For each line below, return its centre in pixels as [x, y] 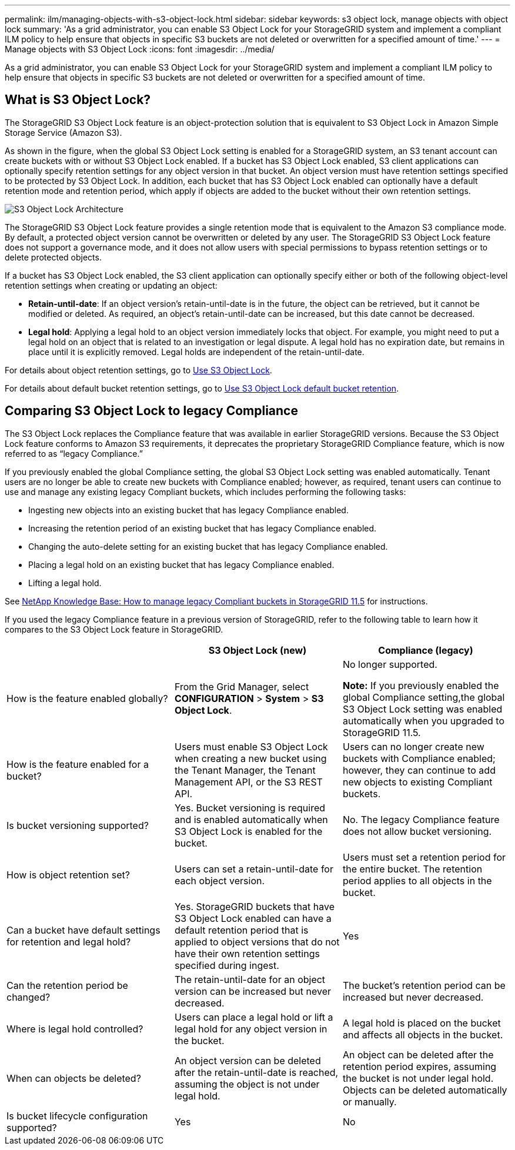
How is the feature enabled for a [78, 764]
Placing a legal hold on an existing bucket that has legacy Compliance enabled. [181, 564]
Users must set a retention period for [424, 857]
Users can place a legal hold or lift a [254, 1017]
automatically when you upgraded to [424, 721]
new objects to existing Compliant [417, 782]
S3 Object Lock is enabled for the [248, 831]
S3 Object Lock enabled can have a [253, 918]
